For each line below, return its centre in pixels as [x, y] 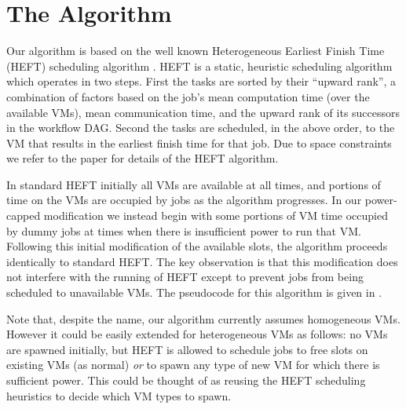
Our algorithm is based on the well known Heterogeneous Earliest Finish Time [196, 51]
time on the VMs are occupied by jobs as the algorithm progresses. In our [184, 200]
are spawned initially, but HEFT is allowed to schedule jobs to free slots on [187, 349]
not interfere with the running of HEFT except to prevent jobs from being [185, 277]
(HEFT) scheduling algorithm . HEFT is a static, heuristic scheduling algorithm [199, 66]
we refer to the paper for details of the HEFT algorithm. [143, 158]
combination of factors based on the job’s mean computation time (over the [188, 96]
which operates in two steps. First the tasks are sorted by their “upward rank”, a [201, 81]
